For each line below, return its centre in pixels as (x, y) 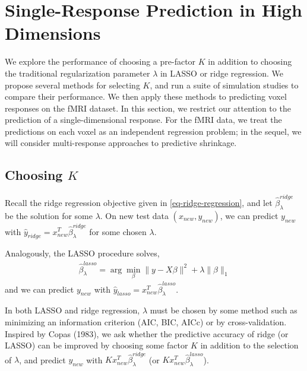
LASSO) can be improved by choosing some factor (96, 345)
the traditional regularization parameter (77, 73)
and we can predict (39, 289)
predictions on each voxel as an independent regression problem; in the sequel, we (153, 131)
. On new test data (134, 215)
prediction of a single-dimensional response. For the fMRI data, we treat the (143, 120)
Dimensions (53, 33)
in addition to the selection (249, 345)
